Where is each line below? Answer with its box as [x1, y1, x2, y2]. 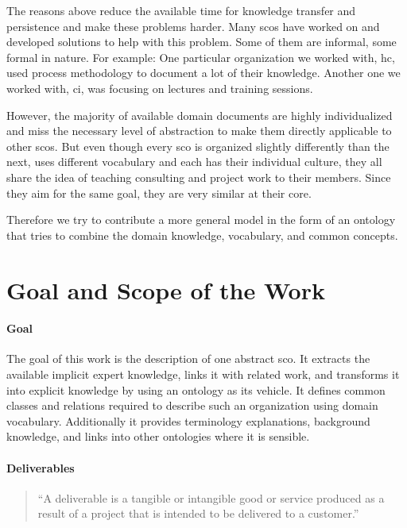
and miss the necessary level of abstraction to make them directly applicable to [6, 122, 392, 139]
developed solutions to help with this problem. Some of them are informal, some [6, 33, 397, 50]
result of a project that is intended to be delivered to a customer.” [37, 505, 359, 522]
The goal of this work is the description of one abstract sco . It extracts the [6, 350, 370, 367]
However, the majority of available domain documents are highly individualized [6, 106, 393, 123]
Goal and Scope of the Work [6, 273, 325, 306]
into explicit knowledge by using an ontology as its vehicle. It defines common [6, 381, 386, 398]
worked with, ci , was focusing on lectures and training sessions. [6, 79, 313, 96]
